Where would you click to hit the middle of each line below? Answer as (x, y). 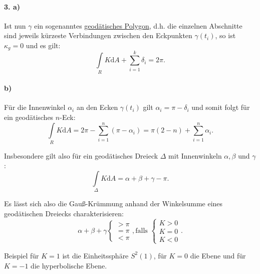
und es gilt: (43, 45)
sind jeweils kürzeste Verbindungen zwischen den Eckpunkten (98, 35)
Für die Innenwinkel (35, 107)
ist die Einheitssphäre (95, 255)
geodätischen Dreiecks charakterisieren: (64, 213)
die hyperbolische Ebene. (69, 265)
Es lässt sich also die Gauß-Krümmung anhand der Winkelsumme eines (113, 203)
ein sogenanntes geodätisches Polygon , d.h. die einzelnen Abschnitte (138, 25)
